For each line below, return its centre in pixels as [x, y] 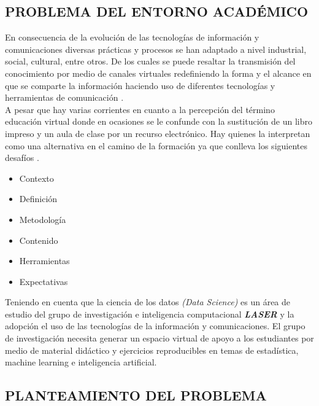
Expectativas [44, 281]
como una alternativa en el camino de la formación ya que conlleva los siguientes [156, 145]
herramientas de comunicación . [64, 97]
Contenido [39, 240]
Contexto [37, 178]
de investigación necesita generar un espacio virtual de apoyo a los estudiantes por [159, 338]
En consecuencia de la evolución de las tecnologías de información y [132, 37]
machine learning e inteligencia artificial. [81, 362]
